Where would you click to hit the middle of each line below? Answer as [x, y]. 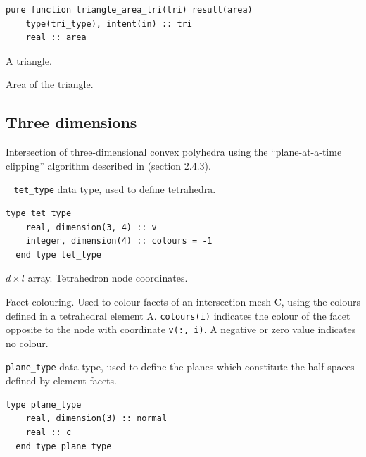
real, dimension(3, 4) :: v [91, 227]
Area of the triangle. [50, 84]
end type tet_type [59, 255]
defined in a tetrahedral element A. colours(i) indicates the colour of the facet [178, 315]
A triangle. [29, 60]
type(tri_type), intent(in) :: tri [109, 24]
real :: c [49, 432]
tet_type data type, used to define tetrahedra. [115, 189]
